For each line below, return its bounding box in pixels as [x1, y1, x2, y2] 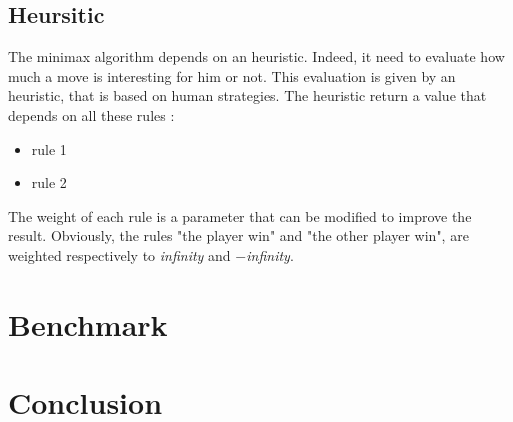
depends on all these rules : [8, 104, 175, 125]
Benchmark [8, 303, 168, 344]
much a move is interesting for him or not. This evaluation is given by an [8, 65, 456, 86]
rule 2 [31, 172, 67, 193]
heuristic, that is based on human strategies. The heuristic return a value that [8, 85, 487, 106]
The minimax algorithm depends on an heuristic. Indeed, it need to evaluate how [8, 46, 505, 67]
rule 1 [31, 138, 67, 159]
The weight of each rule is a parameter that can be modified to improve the [8, 205, 472, 226]
